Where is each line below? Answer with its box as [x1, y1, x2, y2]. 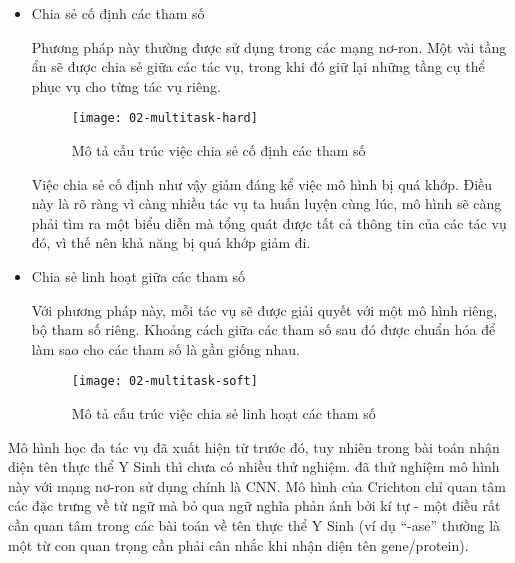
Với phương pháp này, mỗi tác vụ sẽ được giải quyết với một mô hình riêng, [31, 299, 498, 320]
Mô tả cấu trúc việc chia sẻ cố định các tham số [71, 140, 366, 161]
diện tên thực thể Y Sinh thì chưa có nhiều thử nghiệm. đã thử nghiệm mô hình [8, 456, 500, 477]
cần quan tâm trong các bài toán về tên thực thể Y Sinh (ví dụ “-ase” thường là [8, 515, 501, 535]
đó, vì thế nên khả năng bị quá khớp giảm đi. [31, 232, 311, 253]
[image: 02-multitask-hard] [71, 111, 258, 126]
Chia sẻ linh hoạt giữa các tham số [31, 266, 246, 286]
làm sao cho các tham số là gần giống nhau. [31, 338, 300, 359]
